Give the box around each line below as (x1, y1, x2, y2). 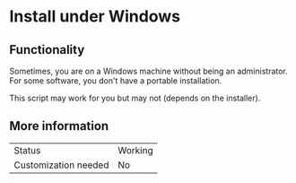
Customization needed (13, 159, 109, 171)
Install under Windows (9, 6, 181, 27)
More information (9, 118, 109, 134)
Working (118, 144, 154, 156)
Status (13, 144, 41, 156)
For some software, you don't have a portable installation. (9, 75, 222, 86)
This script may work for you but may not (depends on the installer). (9, 92, 261, 103)
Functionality (9, 42, 85, 57)
